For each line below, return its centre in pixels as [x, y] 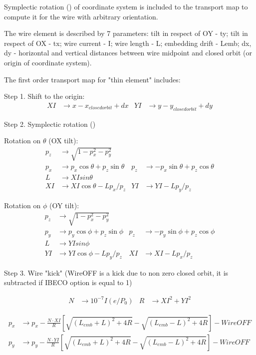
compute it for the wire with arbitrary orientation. [81, 16]
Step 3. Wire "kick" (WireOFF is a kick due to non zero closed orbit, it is [116, 272]
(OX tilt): [63, 141]
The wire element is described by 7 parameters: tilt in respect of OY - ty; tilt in [126, 33]
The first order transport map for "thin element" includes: [92, 79]
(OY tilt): [64, 205]
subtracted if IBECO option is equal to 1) [68, 282]
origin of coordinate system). [48, 62]
